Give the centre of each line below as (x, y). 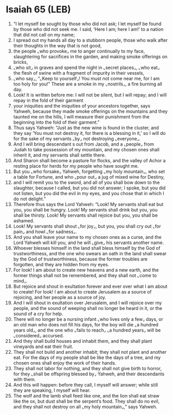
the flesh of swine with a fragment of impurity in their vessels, (79, 73)
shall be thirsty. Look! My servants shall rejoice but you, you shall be (85, 215)
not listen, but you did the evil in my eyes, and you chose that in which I (89, 193)
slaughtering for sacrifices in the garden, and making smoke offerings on (90, 56)
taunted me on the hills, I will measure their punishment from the (81, 116)
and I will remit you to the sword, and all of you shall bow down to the (86, 182)
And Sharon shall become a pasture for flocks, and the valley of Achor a (89, 160)
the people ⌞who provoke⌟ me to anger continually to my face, (79, 51)
